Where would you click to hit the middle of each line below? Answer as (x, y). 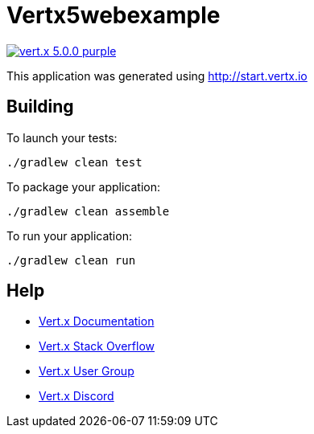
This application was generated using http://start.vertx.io (157, 76)
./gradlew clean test (74, 162)
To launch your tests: (62, 137)
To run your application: (69, 235)
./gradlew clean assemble (88, 211)
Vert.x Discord (76, 396)
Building (40, 107)
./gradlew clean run (71, 260)
